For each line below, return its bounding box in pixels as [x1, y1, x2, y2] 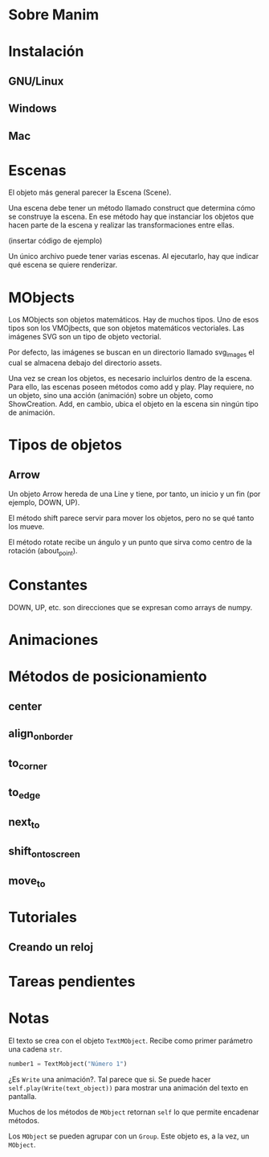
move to [8, 874, 46, 890]
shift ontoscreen [8, 844, 80, 860]
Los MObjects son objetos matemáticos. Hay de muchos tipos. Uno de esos [8, 315, 259, 325]
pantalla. [8, 1091, 38, 1101]
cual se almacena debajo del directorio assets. [8, 358, 162, 367]
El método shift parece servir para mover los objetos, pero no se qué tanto [8, 513, 255, 523]
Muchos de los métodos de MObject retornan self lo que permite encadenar [8, 1107, 259, 1117]
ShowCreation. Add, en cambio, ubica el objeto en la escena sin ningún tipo [8, 400, 259, 409]
